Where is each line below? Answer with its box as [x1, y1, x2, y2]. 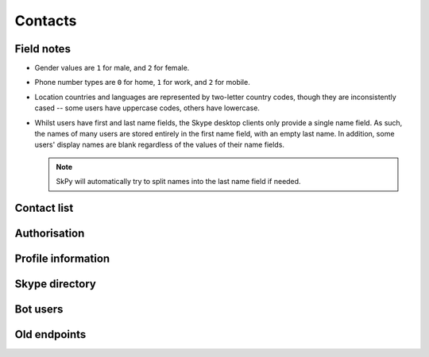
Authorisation [14, 227, 85, 240]
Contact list [14, 202, 74, 214]
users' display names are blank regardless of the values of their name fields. [34, 140, 285, 150]
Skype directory [14, 278, 97, 291]
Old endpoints [14, 328, 87, 341]
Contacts [14, 12, 77, 29]
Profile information [14, 252, 110, 266]
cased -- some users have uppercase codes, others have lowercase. [34, 103, 260, 113]
